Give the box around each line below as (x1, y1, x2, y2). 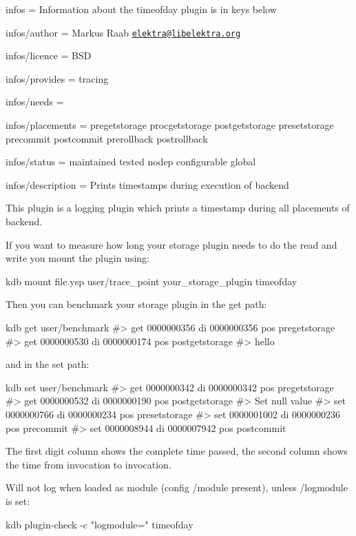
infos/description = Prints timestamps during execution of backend (6, 177, 289, 192)
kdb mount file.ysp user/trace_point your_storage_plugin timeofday (6, 274, 297, 288)
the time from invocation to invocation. (6, 457, 171, 471)
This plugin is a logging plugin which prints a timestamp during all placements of (6, 200, 350, 215)
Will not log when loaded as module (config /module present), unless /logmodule (6, 480, 348, 495)
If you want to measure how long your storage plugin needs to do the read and (6, 237, 337, 251)
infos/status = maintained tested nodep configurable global (6, 154, 256, 169)
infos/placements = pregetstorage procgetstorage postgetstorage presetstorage (6, 118, 334, 132)
